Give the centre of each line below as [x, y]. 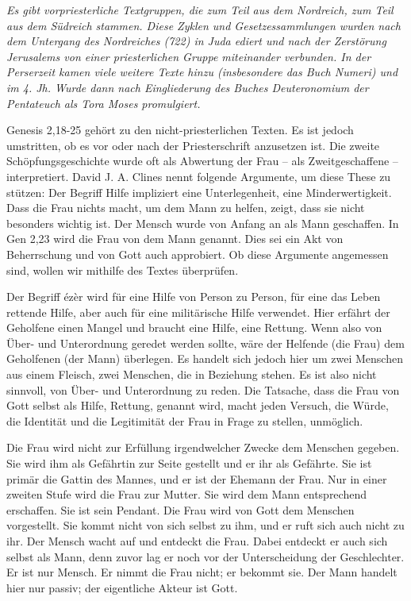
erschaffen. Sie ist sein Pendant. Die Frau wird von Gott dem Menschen [181, 509]
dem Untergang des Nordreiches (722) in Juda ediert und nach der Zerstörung [196, 41]
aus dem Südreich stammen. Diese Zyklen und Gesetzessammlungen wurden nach [204, 25]
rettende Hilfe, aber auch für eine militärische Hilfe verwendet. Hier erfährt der [198, 312]
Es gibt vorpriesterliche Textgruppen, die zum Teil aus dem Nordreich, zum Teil [200, 10]
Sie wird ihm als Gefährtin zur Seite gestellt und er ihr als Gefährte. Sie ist [189, 463]
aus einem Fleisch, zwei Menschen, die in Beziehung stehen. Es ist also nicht [192, 374]
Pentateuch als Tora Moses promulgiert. [104, 103]
